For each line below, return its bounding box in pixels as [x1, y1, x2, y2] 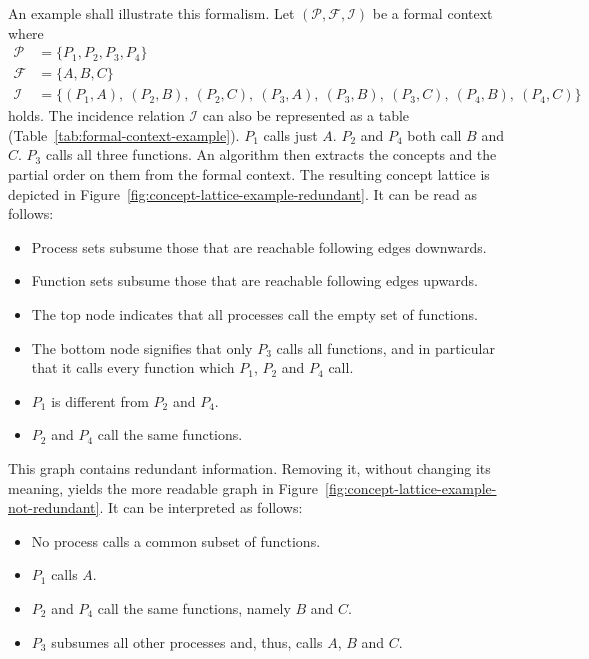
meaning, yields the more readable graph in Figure [8, 477, 319, 498]
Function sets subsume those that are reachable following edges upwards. [31, 270, 478, 291]
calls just [263, 124, 318, 145]
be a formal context [372, 3, 493, 23]
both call [407, 124, 462, 145]
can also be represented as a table [202, 105, 410, 126]
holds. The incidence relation [8, 105, 185, 126]
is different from [51, 390, 149, 411]
